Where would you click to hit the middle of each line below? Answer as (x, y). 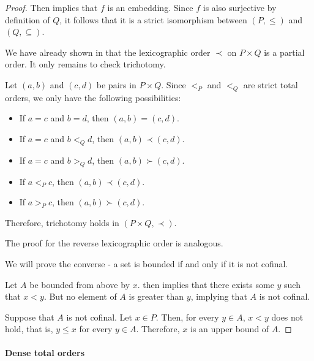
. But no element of (80, 296)
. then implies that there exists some (206, 284)
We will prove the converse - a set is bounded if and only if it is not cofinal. (147, 263)
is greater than (156, 296)
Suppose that (30, 317)
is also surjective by (240, 7)
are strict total (271, 84)
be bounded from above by (80, 284)
